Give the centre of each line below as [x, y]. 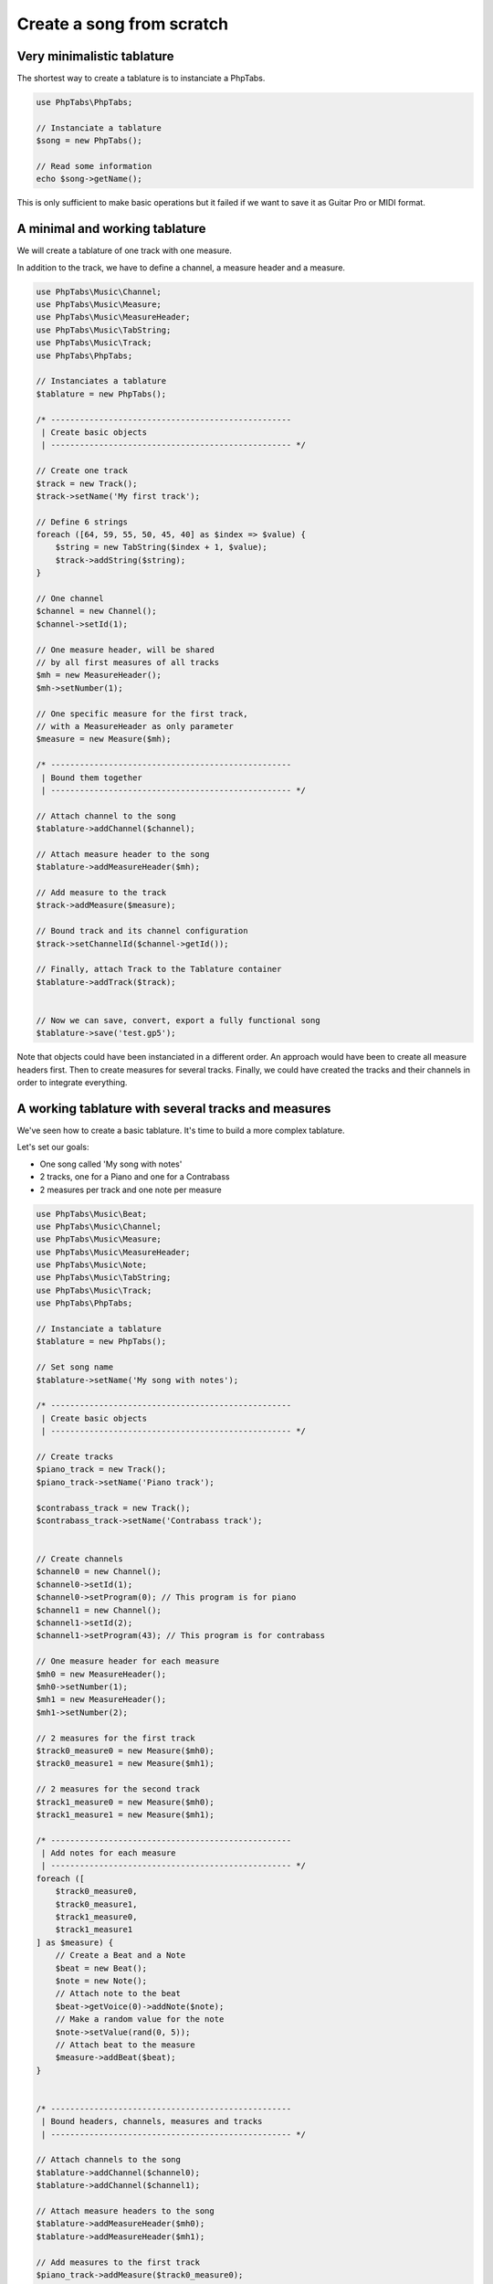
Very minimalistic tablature [95, 56]
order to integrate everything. [72, 1083]
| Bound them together [92, 777]
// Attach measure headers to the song [125, 2211]
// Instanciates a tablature [101, 381]
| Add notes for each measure [109, 1853]
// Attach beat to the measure [125, 2045]
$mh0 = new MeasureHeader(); [101, 1674]
